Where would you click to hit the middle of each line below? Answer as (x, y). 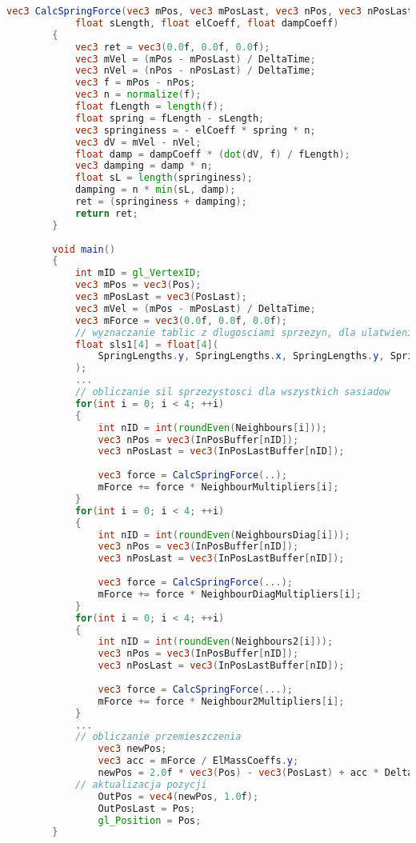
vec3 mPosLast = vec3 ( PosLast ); (161, 297)
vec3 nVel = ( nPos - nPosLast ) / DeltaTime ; (195, 71)
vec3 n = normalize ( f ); (138, 95)
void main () (84, 249)
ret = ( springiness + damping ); (161, 202)
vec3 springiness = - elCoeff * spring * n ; (195, 130)
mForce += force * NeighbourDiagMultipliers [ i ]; (230, 594)
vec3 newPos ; (132, 749)
